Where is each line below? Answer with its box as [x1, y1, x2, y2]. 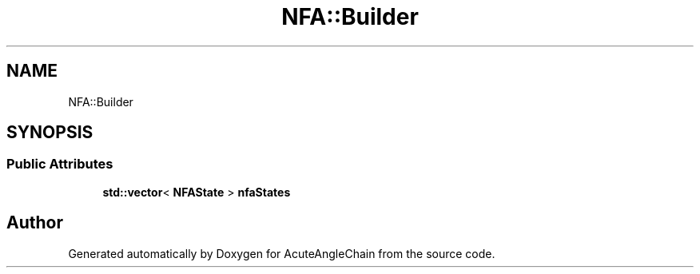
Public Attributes [6, 156, 113, 173]
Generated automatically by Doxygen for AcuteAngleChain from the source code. [68, 246, 495, 260]
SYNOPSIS [6, 122, 93, 143]
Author [6, 212, 63, 233]
